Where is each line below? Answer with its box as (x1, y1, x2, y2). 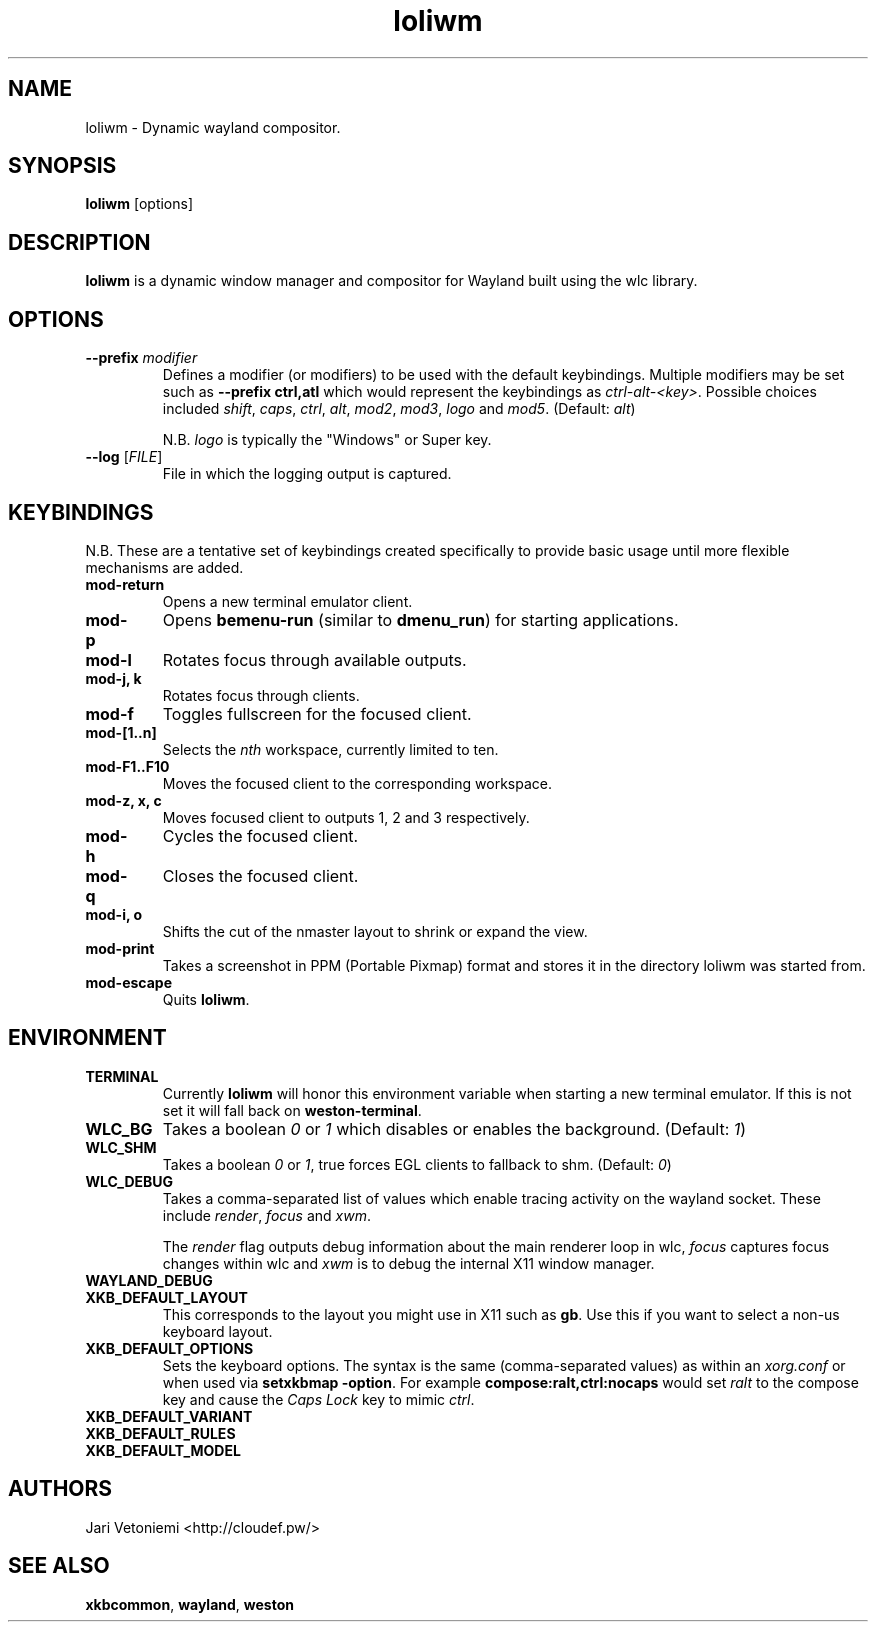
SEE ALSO (8, 1553, 110, 1579)
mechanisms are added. (85, 558, 244, 576)
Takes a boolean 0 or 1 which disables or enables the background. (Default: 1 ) (162, 1118, 747, 1139)
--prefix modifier (85, 349, 198, 367)
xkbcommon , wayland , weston (85, 1595, 294, 1613)
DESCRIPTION (8, 229, 151, 255)
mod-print (85, 939, 155, 957)
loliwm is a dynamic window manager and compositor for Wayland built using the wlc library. (85, 272, 698, 290)
